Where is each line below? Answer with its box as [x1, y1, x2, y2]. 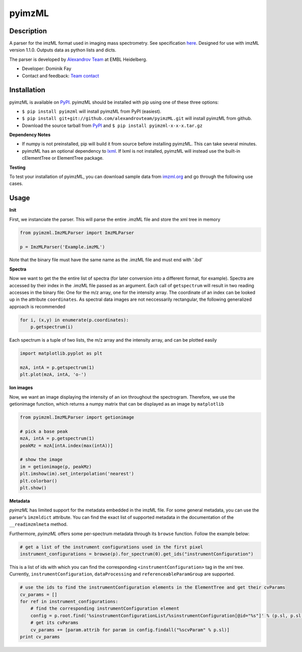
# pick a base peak [20, 428, 68, 434]
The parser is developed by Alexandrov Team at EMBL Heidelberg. [9, 56, 147, 62]
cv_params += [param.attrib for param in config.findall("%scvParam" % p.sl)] [30, 627, 230, 632]
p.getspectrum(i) [30, 324, 73, 330]
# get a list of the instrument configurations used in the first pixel [20, 544, 203, 550]
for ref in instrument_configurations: [20, 599, 118, 605]
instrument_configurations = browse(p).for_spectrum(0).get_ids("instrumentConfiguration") [20, 551, 254, 557]
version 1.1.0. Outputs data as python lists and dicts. [9, 47, 117, 53]
